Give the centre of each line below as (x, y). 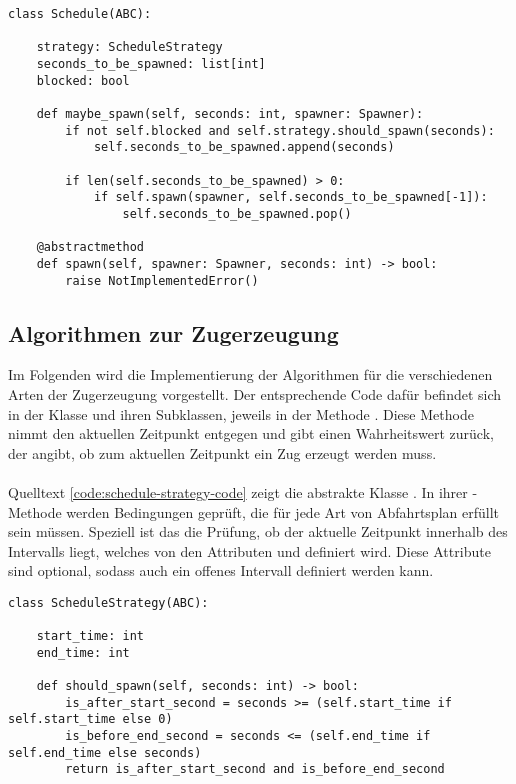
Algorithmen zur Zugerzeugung (173, 332)
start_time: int (90, 636)
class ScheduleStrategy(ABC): (108, 602)
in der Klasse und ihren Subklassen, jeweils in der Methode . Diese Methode (241, 413)
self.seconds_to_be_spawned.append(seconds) (244, 147)
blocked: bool (83, 80)
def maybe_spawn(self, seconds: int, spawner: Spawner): (230, 113)
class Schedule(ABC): (80, 14)
